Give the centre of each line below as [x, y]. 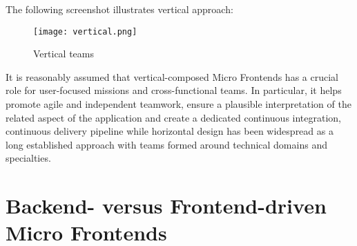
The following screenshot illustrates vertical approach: [119, 9]
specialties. [28, 158]
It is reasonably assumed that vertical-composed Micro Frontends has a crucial [172, 76]
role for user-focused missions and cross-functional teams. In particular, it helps [174, 90]
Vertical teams [64, 54]
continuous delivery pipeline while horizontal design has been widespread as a [170, 131]
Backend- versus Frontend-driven [166, 206]
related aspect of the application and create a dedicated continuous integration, [174, 117]
